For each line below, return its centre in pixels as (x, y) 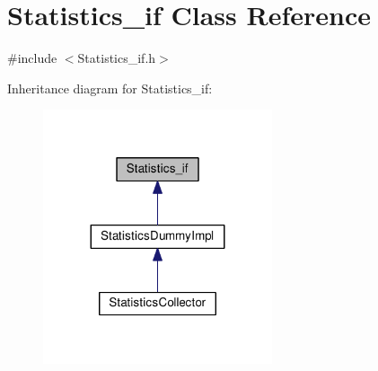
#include (32, 58)
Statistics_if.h (117, 58)
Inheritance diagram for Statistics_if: (110, 88)
